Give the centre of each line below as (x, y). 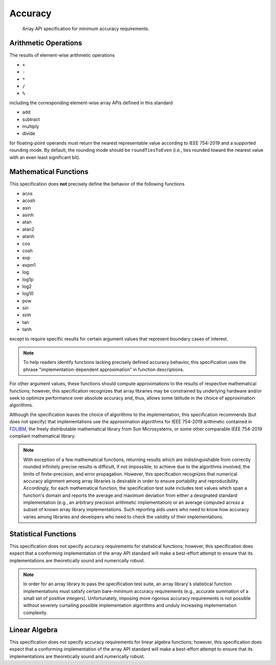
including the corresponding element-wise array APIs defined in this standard (91, 103)
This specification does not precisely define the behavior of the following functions (97, 184)
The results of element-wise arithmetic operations (62, 55)
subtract (31, 119)
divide (29, 133)
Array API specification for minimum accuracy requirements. (86, 29)
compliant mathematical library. (43, 436)
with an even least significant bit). (45, 157)
